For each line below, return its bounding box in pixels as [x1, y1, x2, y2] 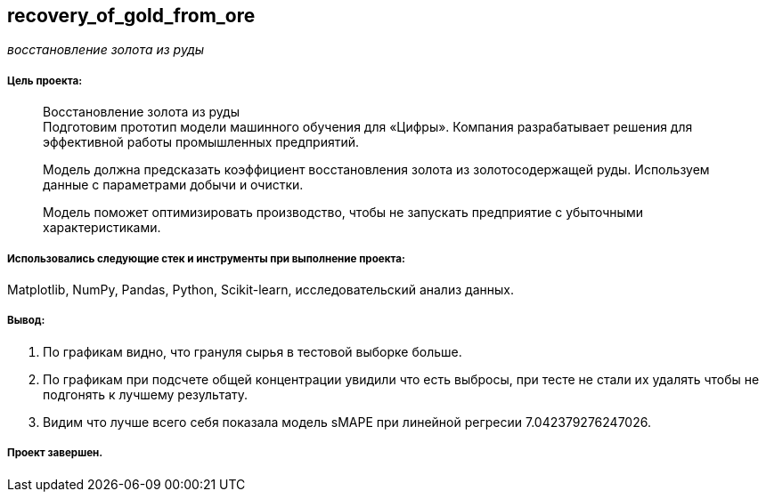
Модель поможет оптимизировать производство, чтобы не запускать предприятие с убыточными [43, 205, 643, 221]
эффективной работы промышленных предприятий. [43, 134, 360, 150]
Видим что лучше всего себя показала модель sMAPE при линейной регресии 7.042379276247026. [43, 414, 651, 430]
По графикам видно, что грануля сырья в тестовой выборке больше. [43, 343, 462, 359]
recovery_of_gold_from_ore [7, 4, 256, 27]
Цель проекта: [7, 74, 83, 87]
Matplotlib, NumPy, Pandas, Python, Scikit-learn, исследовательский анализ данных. [7, 281, 514, 297]
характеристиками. [43, 220, 161, 236]
